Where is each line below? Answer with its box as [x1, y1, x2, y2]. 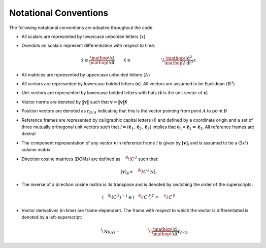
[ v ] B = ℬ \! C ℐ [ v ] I [120, 168, 157, 175]
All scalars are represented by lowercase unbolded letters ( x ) [21, 34, 146, 39]
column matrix [21, 147, 51, 153]
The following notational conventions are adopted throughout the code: [9, 25, 154, 31]
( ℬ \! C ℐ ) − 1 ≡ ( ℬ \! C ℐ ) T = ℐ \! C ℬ [101, 194, 175, 200]
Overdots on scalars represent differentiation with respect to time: [21, 42, 155, 49]
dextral [21, 131, 36, 137]
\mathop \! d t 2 [164, 59, 194, 66]
